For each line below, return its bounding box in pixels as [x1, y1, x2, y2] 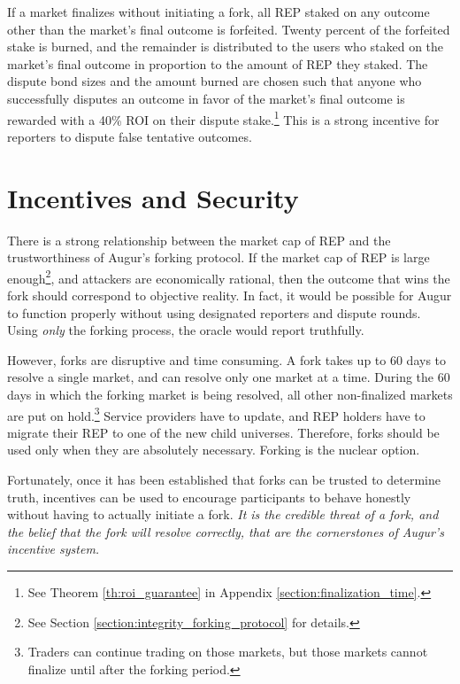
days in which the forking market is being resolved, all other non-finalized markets [7, 385, 453, 403]
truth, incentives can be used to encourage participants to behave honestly [7, 487, 411, 506]
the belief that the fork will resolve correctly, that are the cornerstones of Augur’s [7, 522, 444, 540]
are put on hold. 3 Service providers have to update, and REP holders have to [7, 403, 425, 424]
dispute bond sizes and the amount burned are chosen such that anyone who [7, 72, 422, 90]
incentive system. [7, 540, 100, 558]
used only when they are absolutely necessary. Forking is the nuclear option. [7, 440, 420, 459]
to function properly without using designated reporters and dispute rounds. [7, 303, 421, 322]
